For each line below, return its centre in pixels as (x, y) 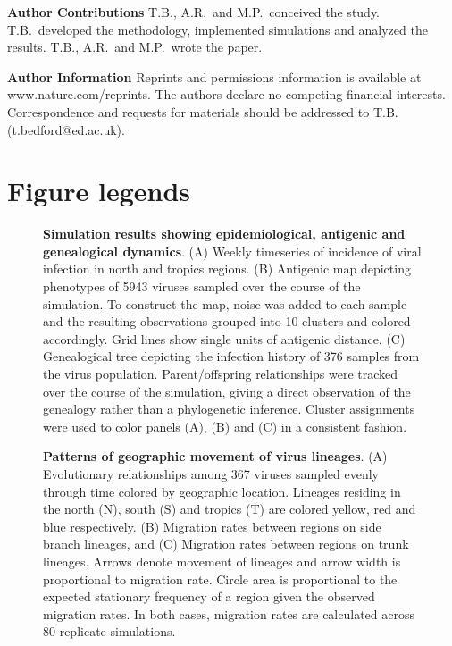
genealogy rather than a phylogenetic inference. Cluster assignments (229, 409)
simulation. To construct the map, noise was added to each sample (225, 303)
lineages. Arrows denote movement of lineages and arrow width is (222, 561)
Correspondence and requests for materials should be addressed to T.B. (203, 111)
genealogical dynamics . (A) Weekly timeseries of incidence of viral (232, 251)
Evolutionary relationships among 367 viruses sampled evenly (211, 474)
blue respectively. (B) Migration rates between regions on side (212, 526)
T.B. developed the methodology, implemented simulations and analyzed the (218, 29)
